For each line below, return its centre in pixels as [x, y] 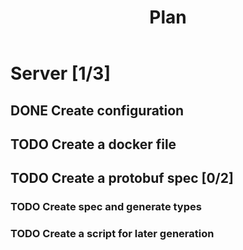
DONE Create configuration [97, 110]
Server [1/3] [60, 73]
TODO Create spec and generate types [106, 207]
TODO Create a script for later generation [112, 234]
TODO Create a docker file [93, 144]
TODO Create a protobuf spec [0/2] [122, 178]
